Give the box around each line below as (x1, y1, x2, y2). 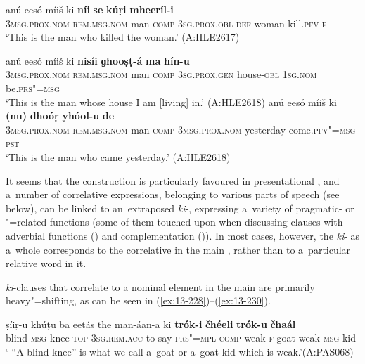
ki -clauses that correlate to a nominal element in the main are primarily (6, 279, 315, 294)
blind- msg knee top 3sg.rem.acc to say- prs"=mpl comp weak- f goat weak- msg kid (6, 330, 357, 345)
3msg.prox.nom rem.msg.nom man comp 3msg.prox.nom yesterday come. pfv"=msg (6, 122, 356, 136)
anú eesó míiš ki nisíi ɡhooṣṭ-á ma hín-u (6, 53, 190, 67)
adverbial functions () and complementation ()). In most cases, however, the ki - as (6, 228, 360, 242)
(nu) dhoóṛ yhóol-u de (6, 108, 115, 123)
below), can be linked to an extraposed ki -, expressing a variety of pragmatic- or (6, 200, 354, 215)
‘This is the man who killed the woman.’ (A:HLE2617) (6, 30, 240, 44)
